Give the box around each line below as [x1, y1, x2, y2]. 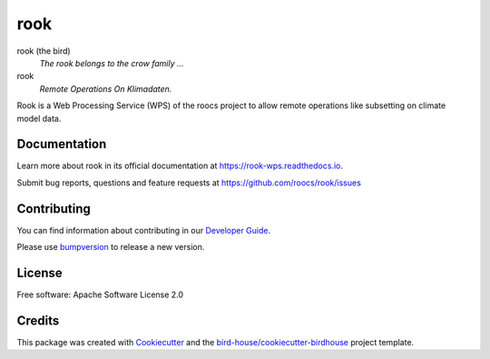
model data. [16, 113, 62, 124]
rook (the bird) [16, 45, 72, 56]
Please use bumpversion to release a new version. [16, 242, 205, 253]
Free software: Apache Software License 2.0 [16, 289, 184, 300]
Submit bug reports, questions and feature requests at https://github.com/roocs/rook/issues [16, 177, 362, 188]
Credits [16, 313, 60, 328]
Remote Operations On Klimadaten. [39, 83, 172, 95]
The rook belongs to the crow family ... [39, 57, 185, 68]
